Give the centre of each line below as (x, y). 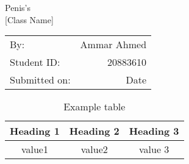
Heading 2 (94, 131)
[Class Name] (29, 19)
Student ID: (35, 62)
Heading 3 (154, 131)
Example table (94, 107)
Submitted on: (40, 80)
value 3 (154, 149)
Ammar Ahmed (113, 45)
